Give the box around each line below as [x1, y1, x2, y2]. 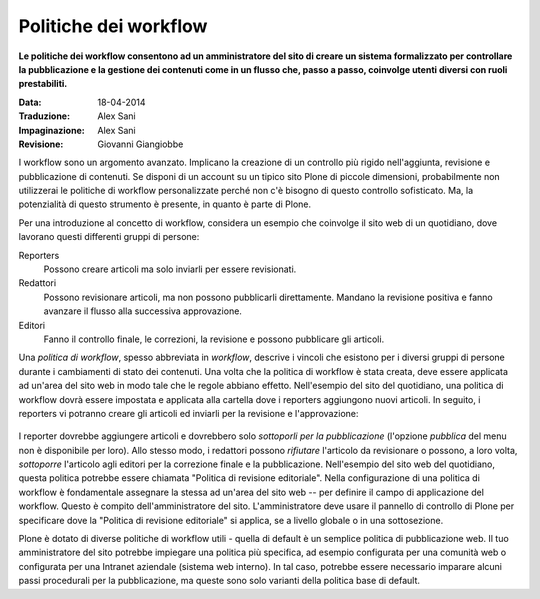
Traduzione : [18, 110, 70, 122]
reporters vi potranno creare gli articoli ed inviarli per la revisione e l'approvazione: [18, 407, 359, 419]
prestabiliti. [18, 78, 68, 90]
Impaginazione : [18, 124, 85, 136]
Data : [18, 96, 42, 108]
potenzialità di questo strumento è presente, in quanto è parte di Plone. [18, 198, 312, 210]
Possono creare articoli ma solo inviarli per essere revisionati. [43, 263, 297, 275]
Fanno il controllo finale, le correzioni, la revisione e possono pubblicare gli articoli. [43, 333, 385, 345]
